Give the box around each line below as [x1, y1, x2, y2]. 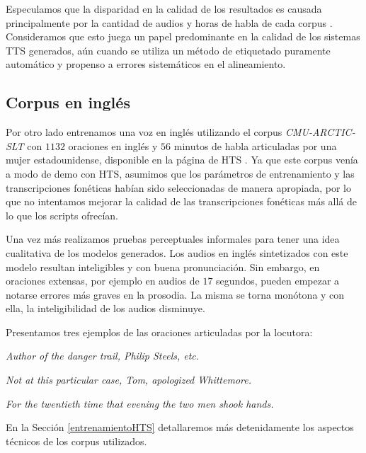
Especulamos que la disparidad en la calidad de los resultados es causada [6, 1, 322, 16]
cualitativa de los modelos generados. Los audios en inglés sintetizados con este [6, 245, 348, 260]
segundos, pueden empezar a [216, 273, 340, 288]
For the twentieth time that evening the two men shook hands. [6, 396, 274, 411]
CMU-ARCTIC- [285, 125, 355, 139]
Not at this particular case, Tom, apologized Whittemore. [6, 372, 251, 387]
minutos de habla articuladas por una [173, 138, 337, 153]
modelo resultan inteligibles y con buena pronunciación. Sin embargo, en [6, 259, 320, 274]
